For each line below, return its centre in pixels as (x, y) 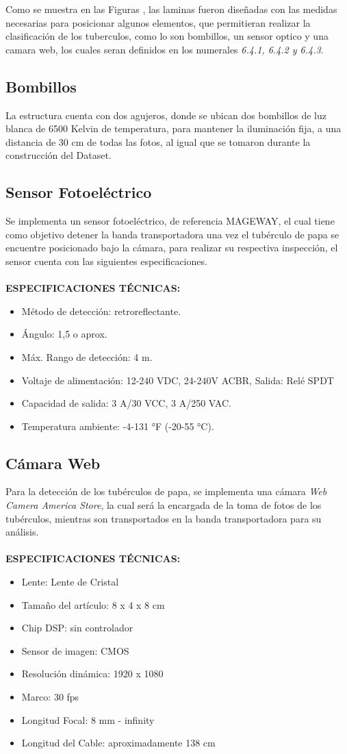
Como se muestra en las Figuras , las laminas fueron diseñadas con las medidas (171, 9)
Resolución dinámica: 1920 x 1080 (92, 674)
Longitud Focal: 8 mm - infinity (88, 719)
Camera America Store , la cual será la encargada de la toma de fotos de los (164, 505)
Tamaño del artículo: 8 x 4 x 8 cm (93, 604)
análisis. (22, 532)
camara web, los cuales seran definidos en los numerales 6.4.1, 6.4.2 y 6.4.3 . (165, 49)
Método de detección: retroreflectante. (101, 311)
